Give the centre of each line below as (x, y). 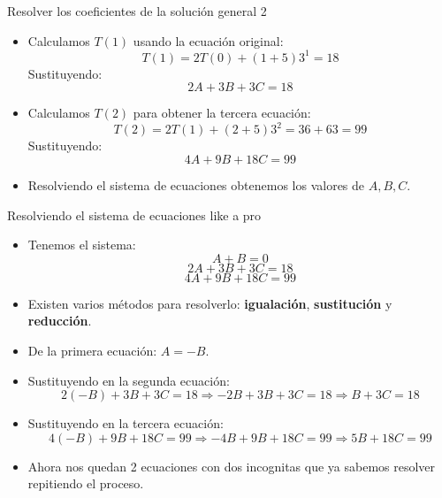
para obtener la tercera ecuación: (222, 113)
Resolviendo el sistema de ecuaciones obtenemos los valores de (196, 184)
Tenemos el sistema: (82, 245)
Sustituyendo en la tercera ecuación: (126, 423)
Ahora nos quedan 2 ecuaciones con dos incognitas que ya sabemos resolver (232, 466)
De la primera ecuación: (92, 350)
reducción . (60, 321)
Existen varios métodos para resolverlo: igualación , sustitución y (210, 303)
